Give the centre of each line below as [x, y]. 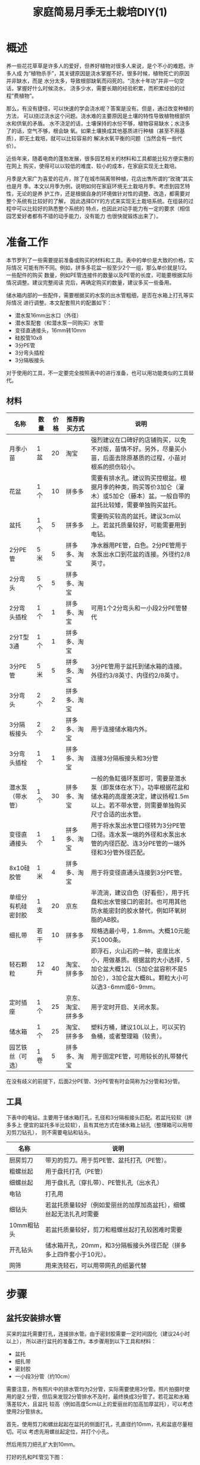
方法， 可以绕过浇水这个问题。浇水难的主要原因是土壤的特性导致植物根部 [96, 116]
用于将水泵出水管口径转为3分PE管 [138, 825]
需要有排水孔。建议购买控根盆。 [135, 478]
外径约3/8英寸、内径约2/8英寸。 [137, 675]
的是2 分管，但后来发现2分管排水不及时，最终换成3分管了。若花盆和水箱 [100, 1396]
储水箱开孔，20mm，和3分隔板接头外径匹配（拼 [113, 1245]
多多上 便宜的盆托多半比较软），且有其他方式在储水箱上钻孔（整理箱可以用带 [99, 1125]
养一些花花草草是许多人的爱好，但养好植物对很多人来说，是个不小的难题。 [97, 66]
